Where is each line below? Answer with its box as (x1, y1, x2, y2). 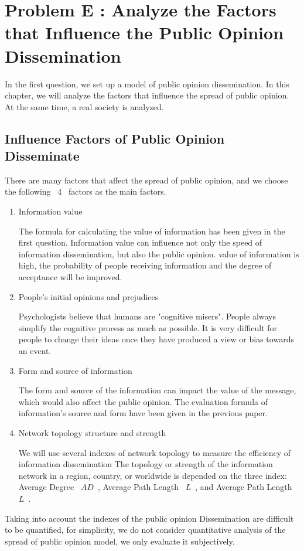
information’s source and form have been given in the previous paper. (18, 407, 268, 419)
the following (5, 185, 51, 198)
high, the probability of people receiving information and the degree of (18, 259, 272, 271)
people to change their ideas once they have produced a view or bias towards (18, 333, 294, 345)
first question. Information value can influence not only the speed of (18, 236, 262, 249)
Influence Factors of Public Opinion (5, 129, 225, 147)
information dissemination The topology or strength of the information (18, 458, 273, 470)
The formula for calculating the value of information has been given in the (18, 225, 285, 237)
